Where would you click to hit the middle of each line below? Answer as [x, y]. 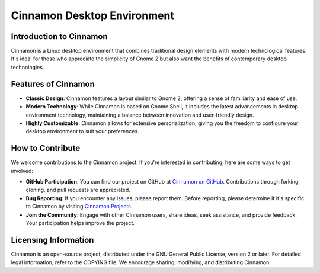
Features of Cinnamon [53, 84]
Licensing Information [52, 240]
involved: [22, 171]
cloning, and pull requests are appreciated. [78, 190]
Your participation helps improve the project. [80, 223]
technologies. [28, 67]
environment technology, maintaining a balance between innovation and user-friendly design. [140, 115]
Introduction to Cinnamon [59, 36]
